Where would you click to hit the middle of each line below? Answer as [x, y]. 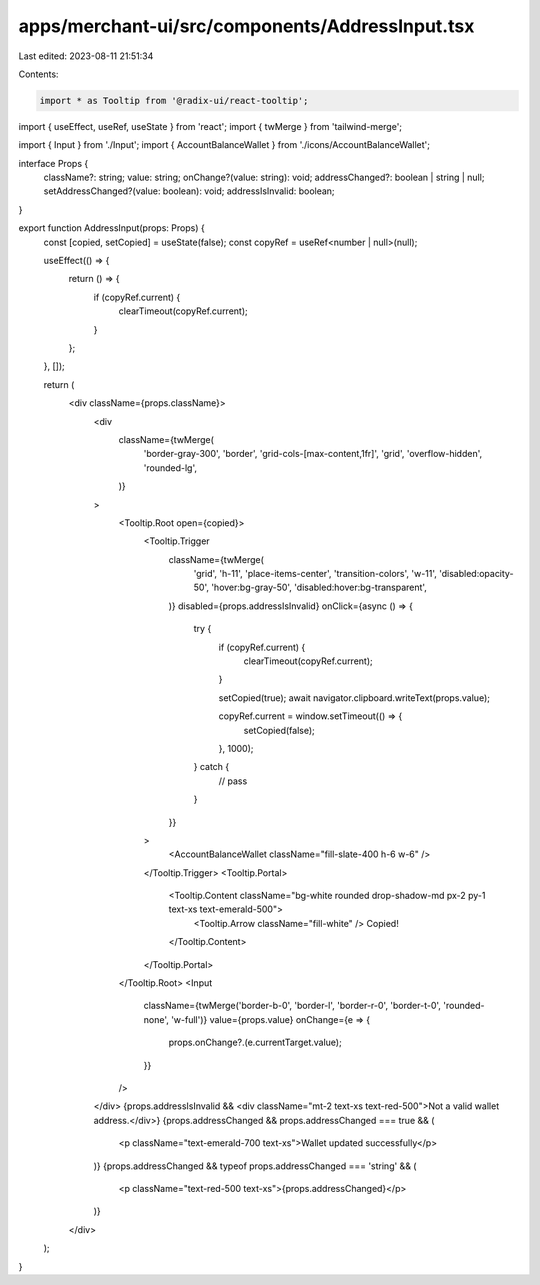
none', [156, 1019]
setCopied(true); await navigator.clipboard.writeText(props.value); [354, 697]
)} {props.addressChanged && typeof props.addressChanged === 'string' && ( [255, 1166]
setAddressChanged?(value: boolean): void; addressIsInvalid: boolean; [189, 191]
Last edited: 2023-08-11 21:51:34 [86, 56]
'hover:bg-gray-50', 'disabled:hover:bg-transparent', [319, 587]
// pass [233, 781]
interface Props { [53, 163]
